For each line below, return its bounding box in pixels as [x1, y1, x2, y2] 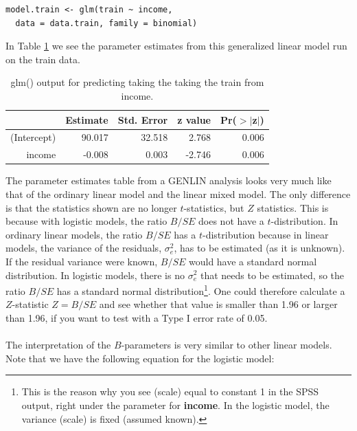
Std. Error [117, 112, 168, 126]
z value [177, 112, 211, 126]
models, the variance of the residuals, [5, 241, 162, 255]
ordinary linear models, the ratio [5, 227, 143, 241]
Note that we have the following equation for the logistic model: [5, 351, 275, 365]
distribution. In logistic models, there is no [5, 267, 185, 282]
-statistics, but [183, 200, 244, 214]
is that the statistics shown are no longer [5, 200, 177, 214]
